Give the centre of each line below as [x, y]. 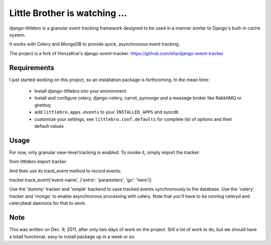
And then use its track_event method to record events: [65, 171]
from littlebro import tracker [38, 162]
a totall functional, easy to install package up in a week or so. [72, 236]
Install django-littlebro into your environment [80, 91]
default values [49, 126]
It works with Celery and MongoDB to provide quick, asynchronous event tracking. [95, 44]
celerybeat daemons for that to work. [48, 203]
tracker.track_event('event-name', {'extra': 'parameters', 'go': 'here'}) [81, 180]
